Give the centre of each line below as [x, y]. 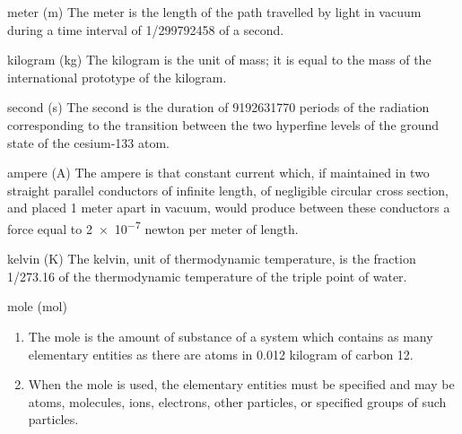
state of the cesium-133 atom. [88, 142]
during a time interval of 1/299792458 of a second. [146, 29]
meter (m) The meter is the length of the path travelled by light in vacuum [214, 12]
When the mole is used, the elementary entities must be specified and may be [241, 384]
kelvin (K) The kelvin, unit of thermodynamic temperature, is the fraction [212, 259]
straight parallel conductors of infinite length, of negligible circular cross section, [228, 190]
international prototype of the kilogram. [117, 77]
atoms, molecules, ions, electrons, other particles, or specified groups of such [237, 401]
